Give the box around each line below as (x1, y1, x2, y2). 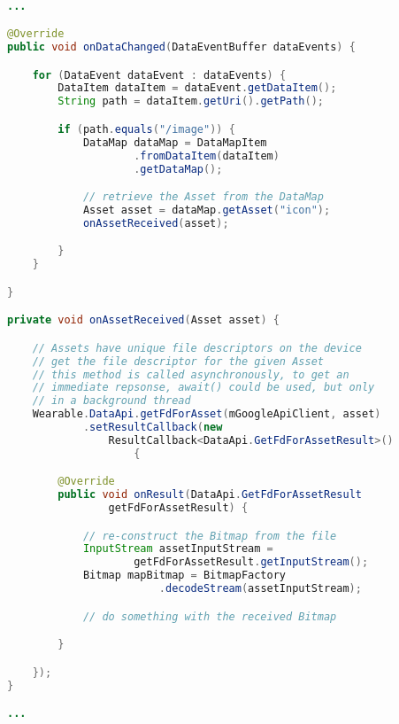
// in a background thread (32, 394, 191, 408)
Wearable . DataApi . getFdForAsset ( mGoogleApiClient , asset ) (32, 408, 381, 421)
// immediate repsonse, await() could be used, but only (32, 381, 375, 394)
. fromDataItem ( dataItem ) (134, 149, 280, 162)
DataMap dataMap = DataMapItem (82, 136, 267, 149)
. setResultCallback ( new (82, 421, 223, 434)
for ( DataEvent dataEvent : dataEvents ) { (32, 68, 287, 82)
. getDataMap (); (134, 162, 223, 175)
